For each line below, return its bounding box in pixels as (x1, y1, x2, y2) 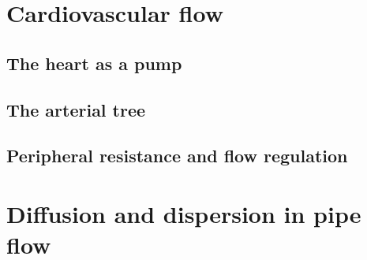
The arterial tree (6, 97, 146, 121)
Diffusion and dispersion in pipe (6, 197, 361, 229)
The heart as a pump (6, 50, 182, 75)
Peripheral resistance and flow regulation (6, 143, 348, 168)
